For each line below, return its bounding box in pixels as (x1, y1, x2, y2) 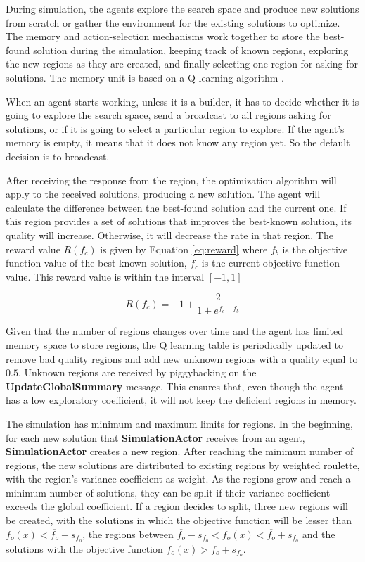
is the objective (282, 241, 348, 256)
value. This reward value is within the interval (6, 269, 205, 283)
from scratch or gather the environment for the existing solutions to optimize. (6, 15, 340, 30)
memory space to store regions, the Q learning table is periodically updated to (6, 337, 344, 352)
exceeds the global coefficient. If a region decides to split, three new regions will (6, 499, 348, 513)
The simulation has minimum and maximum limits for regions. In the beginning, (6, 416, 353, 430)
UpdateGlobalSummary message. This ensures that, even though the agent (6, 378, 344, 393)
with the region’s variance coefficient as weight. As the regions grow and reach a (6, 471, 351, 486)
